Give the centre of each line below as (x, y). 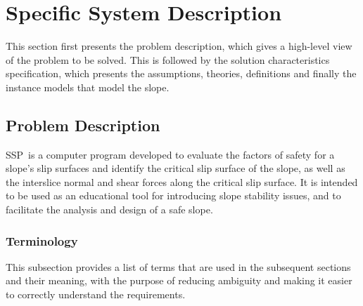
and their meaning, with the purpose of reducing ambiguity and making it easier (179, 280)
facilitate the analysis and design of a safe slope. (109, 209)
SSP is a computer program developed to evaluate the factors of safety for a (170, 154)
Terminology (42, 240)
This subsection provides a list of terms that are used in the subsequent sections (178, 266)
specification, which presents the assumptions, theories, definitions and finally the (181, 73)
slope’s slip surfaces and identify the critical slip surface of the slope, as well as (176, 168)
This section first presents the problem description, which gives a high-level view (179, 46)
